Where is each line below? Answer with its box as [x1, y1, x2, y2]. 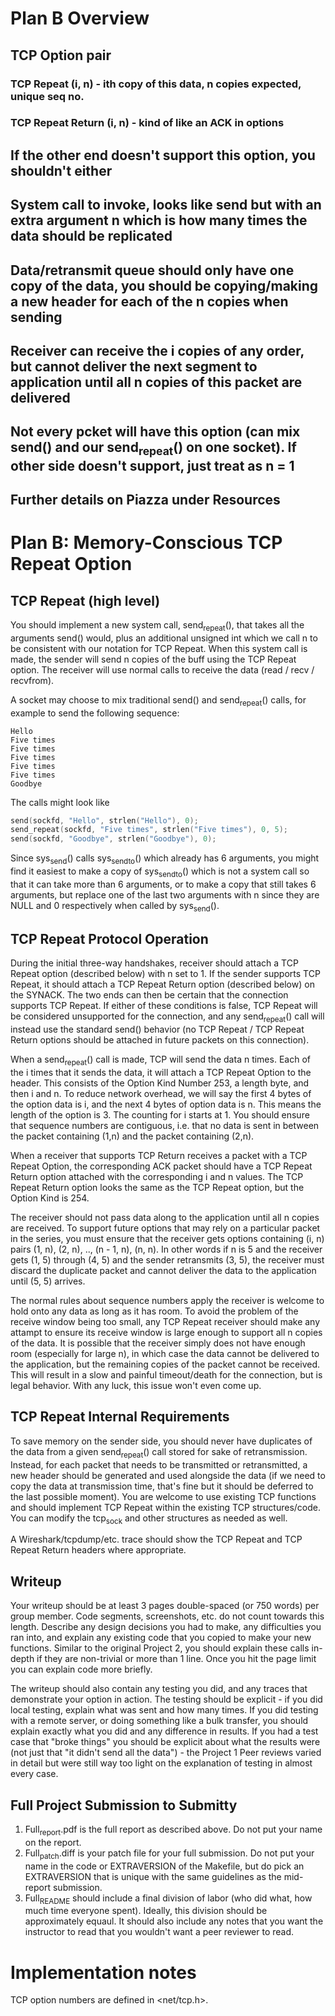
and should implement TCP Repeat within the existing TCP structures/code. [10, 1501, 322, 1513]
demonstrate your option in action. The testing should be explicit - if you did [10, 1693, 323, 1706]
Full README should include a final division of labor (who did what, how [24, 1892, 313, 1906]
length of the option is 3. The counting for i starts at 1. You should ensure [10, 1108, 310, 1121]
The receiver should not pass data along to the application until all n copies [10, 1211, 320, 1223]
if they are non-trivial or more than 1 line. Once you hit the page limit [36, 1653, 317, 1665]
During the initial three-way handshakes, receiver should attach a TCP [10, 957, 299, 969]
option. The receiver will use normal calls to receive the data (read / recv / [10, 663, 315, 676]
